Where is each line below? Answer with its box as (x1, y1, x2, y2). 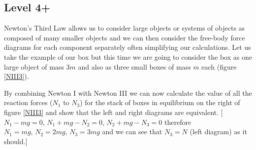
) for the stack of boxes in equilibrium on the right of (80, 97, 240, 108)
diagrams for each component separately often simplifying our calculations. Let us (4, 42, 251, 52)
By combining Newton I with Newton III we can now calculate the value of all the (4, 87, 252, 98)
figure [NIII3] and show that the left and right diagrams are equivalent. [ (4, 107, 223, 117)
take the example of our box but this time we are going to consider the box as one (4, 51, 252, 62)
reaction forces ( (4, 97, 53, 108)
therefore (164, 116, 192, 127)
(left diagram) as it (190, 126, 247, 137)
